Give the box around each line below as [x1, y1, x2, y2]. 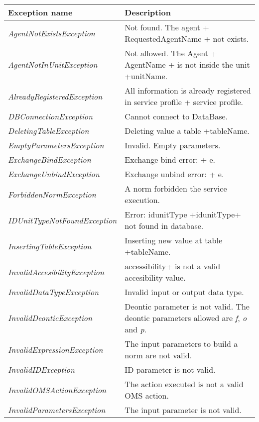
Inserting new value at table [125, 234, 223, 246]
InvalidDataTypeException [8, 286, 99, 298]
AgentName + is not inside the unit [125, 59, 250, 70]
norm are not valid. [125, 349, 192, 361]
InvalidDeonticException [8, 312, 93, 323]
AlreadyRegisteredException [8, 90, 103, 102]
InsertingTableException [8, 240, 92, 252]
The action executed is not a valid [125, 378, 244, 390]
